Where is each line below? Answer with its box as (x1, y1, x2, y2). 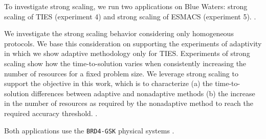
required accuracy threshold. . (4, 107, 98, 118)
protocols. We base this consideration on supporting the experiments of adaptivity (4, 38, 262, 48)
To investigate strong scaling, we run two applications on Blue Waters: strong (4, 1, 248, 11)
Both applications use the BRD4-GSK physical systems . (4, 125, 174, 135)
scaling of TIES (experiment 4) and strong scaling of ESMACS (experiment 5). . (4, 11, 256, 21)
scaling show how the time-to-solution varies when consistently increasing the (4, 58, 247, 68)
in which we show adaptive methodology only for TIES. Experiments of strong (4, 48, 250, 59)
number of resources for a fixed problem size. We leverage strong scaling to (4, 68, 238, 78)
